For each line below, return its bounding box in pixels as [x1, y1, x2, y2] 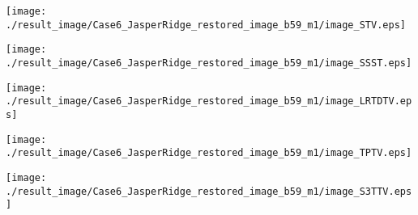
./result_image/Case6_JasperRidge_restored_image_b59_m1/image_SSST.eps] [6, 57, 412, 69]
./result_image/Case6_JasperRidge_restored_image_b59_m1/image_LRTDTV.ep [6, 95, 412, 107]
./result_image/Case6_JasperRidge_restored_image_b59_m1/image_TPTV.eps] [6, 147, 412, 159]
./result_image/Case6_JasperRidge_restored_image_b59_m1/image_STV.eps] [6, 19, 406, 31]
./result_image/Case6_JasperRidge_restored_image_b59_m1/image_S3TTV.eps [6, 185, 412, 197]
